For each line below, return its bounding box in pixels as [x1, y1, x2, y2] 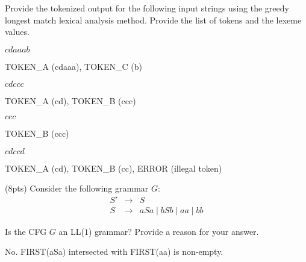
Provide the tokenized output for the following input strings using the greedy [5, 2, 289, 14]
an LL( [58, 225, 84, 237]
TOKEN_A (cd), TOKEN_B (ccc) [5, 95, 136, 107]
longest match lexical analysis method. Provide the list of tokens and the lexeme [5, 13, 302, 26]
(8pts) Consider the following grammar [5, 182, 149, 195]
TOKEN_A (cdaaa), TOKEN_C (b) [5, 60, 142, 72]
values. [5, 25, 30, 38]
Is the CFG [5, 225, 47, 237]
